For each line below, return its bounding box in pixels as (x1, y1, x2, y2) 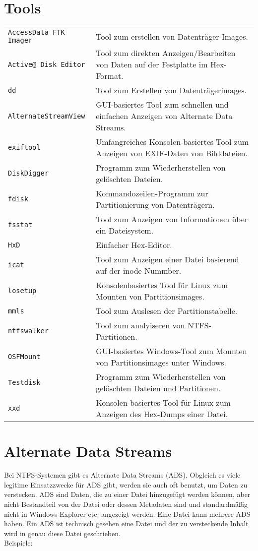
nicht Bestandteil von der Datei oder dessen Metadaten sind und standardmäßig (4, 499, 248, 509)
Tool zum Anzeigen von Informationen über (96, 213, 248, 225)
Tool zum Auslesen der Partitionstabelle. (96, 305, 238, 317)
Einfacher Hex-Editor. (96, 239, 172, 251)
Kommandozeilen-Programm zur (96, 187, 208, 199)
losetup (8, 287, 37, 295)
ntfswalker (8, 327, 49, 335)
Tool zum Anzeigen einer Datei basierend (96, 253, 239, 265)
